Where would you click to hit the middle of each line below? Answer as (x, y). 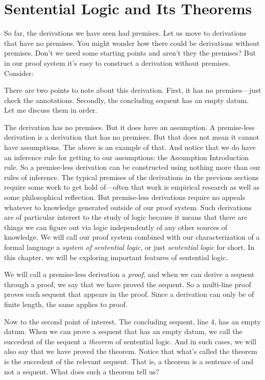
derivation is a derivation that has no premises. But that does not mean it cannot (132, 137)
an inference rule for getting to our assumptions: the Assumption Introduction (126, 157)
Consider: (19, 73)
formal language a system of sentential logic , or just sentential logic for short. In (129, 247)
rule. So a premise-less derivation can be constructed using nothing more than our (132, 167)
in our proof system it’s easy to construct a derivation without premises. (117, 62)
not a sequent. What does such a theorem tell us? (82, 371)
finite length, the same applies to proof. (66, 304)
